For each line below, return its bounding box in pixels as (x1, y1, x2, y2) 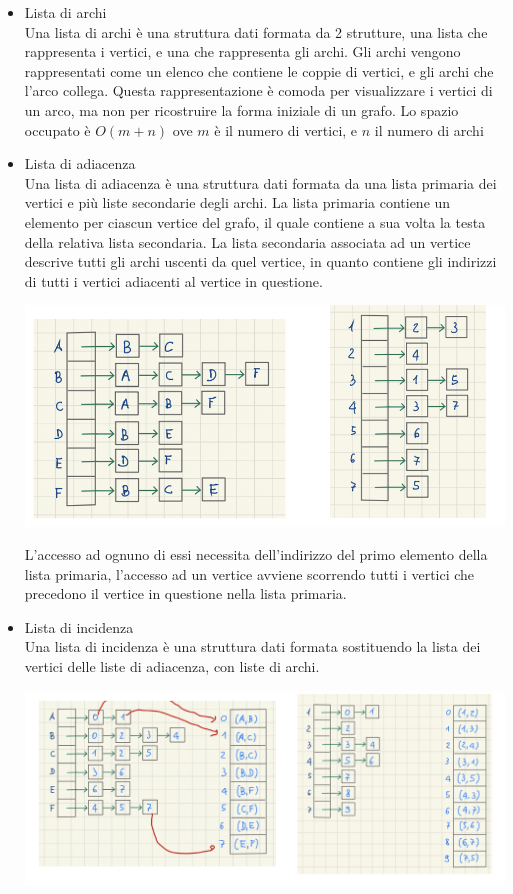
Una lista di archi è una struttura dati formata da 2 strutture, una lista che (24, 21, 488, 42)
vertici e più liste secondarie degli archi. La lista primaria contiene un (24, 192, 451, 213)
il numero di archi (374, 119, 484, 140)
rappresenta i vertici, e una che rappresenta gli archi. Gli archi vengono (24, 41, 461, 62)
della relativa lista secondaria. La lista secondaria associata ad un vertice (24, 231, 471, 252)
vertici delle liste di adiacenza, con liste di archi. (24, 656, 320, 677)
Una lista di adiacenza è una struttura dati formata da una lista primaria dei (24, 172, 497, 193)
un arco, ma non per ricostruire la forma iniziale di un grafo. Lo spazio (24, 99, 459, 120)
